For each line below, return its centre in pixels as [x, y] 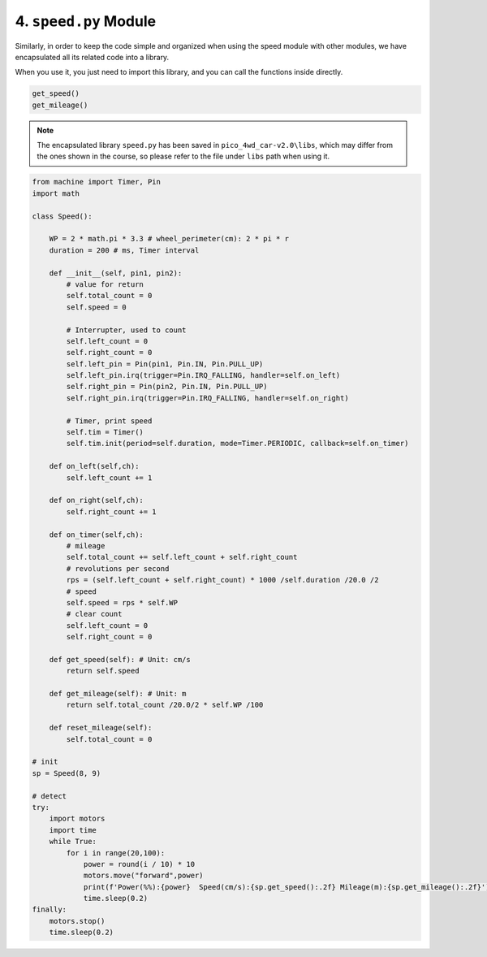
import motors [77, 819]
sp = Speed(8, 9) [67, 773]
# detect [50, 796]
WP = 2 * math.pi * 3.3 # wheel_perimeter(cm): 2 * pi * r [169, 239]
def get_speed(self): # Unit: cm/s [120, 659]
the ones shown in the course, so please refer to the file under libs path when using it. [183, 156]
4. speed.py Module [86, 21]
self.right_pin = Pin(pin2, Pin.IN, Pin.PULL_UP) [167, 387]
